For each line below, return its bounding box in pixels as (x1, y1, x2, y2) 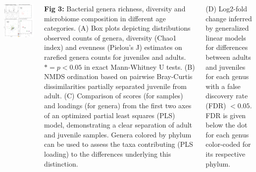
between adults (205, 51, 251, 62)
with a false (205, 81, 241, 91)
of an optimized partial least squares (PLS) (44, 110, 175, 120)
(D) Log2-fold (205, 3, 247, 13)
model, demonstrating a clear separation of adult (44, 120, 193, 130)
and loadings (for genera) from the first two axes (44, 100, 192, 110)
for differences (205, 42, 248, 52)
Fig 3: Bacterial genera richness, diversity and (44, 3, 186, 13)
